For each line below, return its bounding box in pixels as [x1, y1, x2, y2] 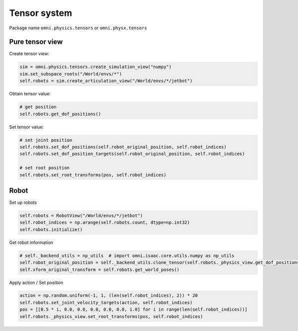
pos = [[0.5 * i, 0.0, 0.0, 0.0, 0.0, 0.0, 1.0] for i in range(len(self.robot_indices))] [19, 307, 248, 313]
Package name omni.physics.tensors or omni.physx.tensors [9, 25, 148, 31]
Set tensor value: [9, 124, 44, 130]
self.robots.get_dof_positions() [19, 111, 101, 117]
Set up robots [9, 199, 37, 205]
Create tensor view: [9, 51, 50, 57]
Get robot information [9, 239, 54, 246]
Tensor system [9, 7, 72, 18]
